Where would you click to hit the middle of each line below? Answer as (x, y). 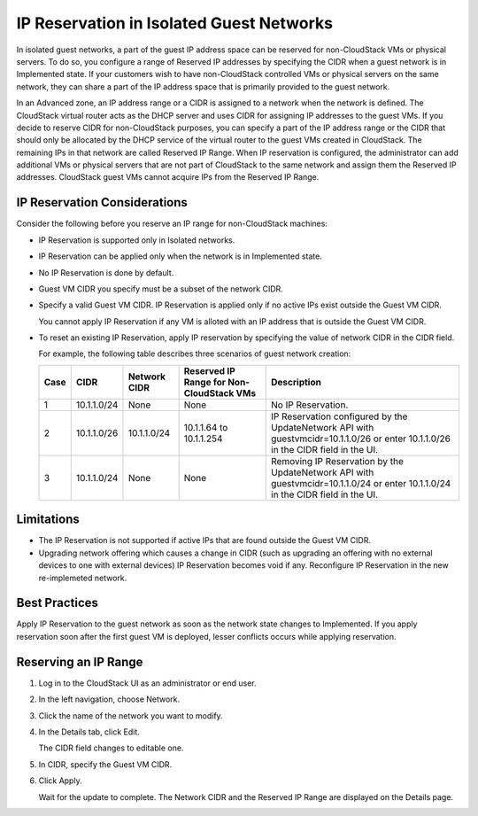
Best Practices (58, 603)
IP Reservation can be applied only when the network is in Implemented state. (180, 256)
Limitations (48, 520)
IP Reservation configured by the (339, 416)
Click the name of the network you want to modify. (131, 715)
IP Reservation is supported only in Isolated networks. (137, 240)
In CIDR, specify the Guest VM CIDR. (105, 764)
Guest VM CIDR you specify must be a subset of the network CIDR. (161, 289)
